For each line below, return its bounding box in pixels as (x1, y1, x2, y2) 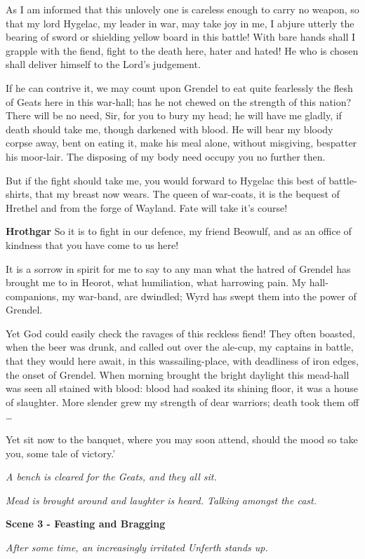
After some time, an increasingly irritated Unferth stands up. (6, 540, 268, 554)
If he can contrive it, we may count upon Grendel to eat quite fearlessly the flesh (6, 80, 353, 95)
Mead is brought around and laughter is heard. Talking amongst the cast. (6, 492, 317, 507)
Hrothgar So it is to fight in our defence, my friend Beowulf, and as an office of (6, 224, 352, 238)
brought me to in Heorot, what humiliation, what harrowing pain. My (6, 275, 306, 290)
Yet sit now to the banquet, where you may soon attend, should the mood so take (6, 432, 358, 447)
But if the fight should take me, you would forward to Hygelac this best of (6, 173, 326, 187)
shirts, (6, 187, 32, 201)
